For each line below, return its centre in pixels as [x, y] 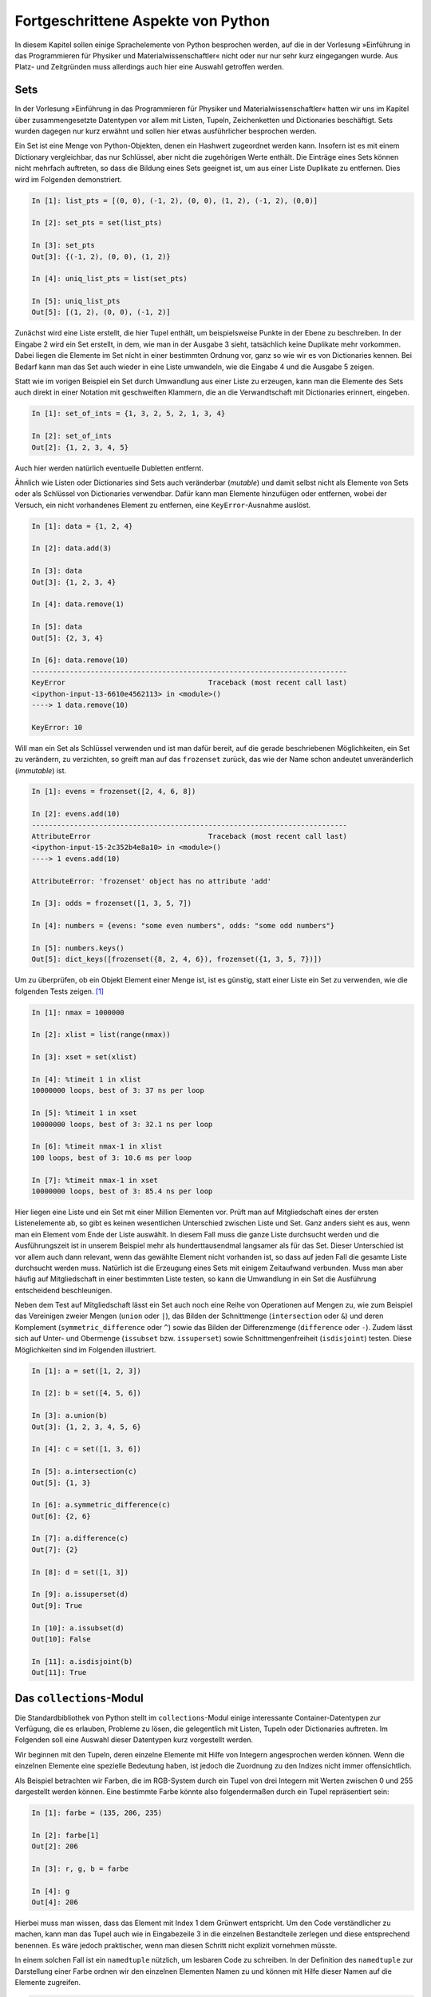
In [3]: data [57, 571]
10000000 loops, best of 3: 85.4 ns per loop [122, 1191]
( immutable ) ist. [41, 770]
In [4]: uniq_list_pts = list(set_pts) [109, 279]
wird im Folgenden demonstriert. [69, 179]
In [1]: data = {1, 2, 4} [82, 526]
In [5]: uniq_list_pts [76, 301]
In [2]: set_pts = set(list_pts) [97, 223]
